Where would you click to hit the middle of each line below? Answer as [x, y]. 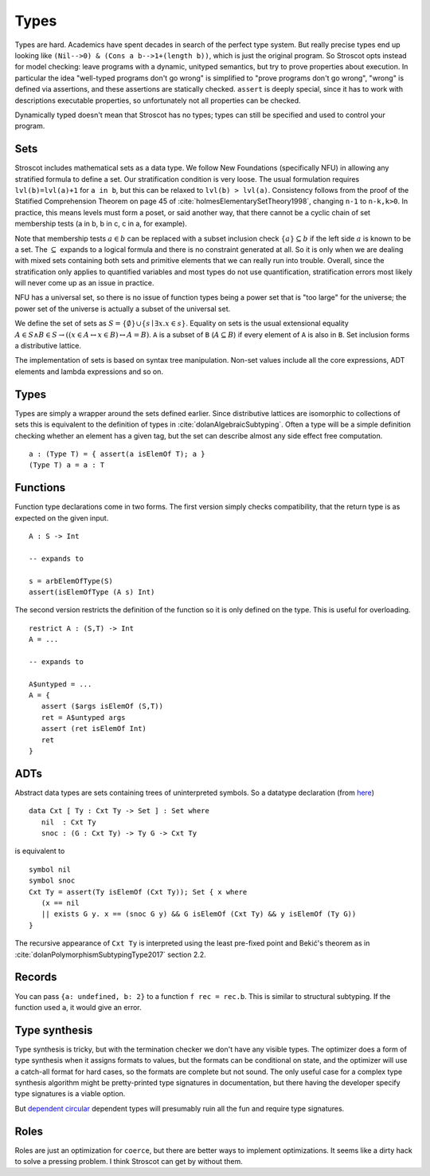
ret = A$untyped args [83, 717]
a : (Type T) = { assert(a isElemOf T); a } [117, 454]
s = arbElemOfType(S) [71, 581]
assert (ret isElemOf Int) [94, 729]
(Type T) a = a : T [67, 465]
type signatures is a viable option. [70, 1094]
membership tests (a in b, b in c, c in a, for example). [101, 224]
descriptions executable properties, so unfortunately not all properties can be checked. [158, 100]
